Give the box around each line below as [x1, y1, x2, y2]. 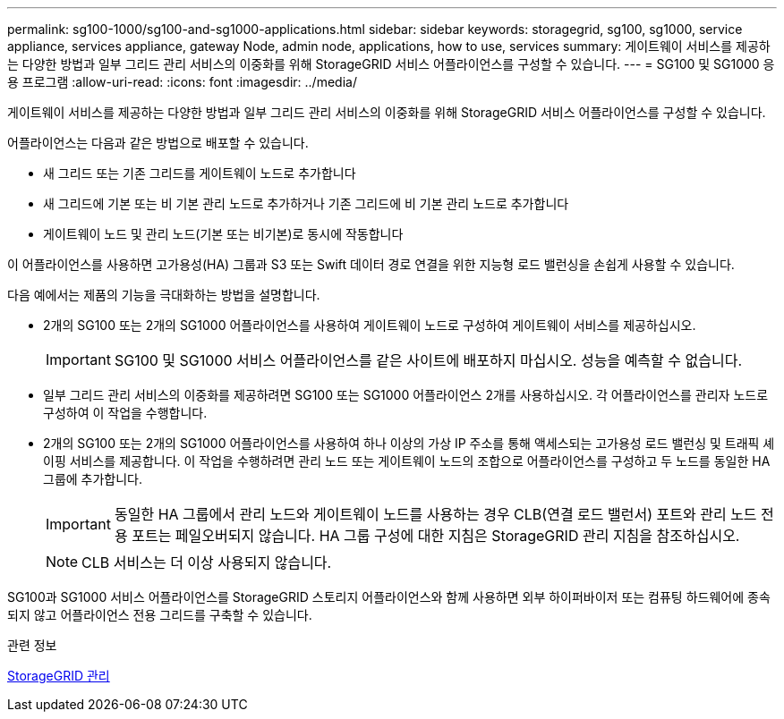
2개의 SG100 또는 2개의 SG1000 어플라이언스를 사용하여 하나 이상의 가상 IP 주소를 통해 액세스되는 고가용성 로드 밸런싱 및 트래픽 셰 [43, 436, 775, 451]
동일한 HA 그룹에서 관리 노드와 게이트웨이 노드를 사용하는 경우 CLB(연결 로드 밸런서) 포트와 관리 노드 [114, 505, 757, 523]
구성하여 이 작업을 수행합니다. [43, 405, 208, 420]
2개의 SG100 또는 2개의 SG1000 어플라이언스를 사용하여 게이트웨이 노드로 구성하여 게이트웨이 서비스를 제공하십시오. [43, 317, 696, 333]
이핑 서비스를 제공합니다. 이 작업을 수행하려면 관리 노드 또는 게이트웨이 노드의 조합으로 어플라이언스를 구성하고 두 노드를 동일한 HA [43, 453, 771, 469]
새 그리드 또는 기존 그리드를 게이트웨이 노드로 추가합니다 [43, 165, 356, 181]
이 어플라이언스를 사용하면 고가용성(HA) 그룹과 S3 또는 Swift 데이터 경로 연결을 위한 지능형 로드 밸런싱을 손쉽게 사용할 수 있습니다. [7, 257, 735, 272]
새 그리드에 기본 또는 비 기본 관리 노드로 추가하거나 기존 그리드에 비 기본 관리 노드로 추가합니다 [43, 196, 569, 211]
